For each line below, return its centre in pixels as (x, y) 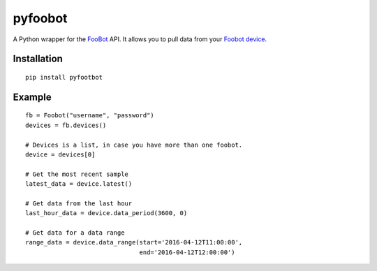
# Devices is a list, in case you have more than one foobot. (134, 145)
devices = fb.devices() (66, 125)
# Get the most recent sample (77, 174)
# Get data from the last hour (79, 203)
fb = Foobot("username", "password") (90, 116)
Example (32, 97)
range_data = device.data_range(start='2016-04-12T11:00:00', (134, 242)
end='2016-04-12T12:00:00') (187, 252)
